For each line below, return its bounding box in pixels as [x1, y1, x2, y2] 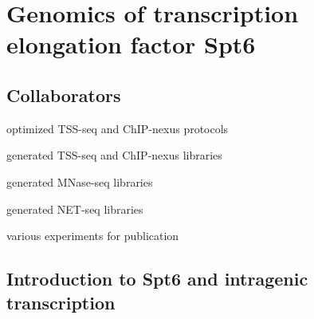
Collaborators [6, 82, 121, 107]
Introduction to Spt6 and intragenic [6, 266, 308, 291]
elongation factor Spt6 [6, 28, 256, 61]
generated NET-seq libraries [6, 200, 143, 217]
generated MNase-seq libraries [6, 173, 153, 190]
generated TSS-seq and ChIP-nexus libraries [6, 147, 222, 163]
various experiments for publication [6, 227, 179, 244]
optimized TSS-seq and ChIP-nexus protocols [6, 120, 229, 136]
